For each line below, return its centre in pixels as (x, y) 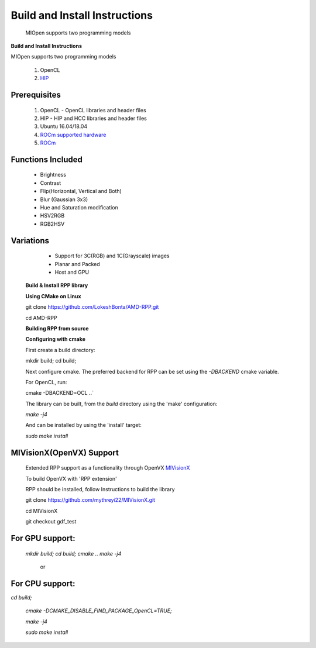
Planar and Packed (78, 264)
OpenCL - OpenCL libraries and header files (93, 110)
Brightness (53, 175)
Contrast (51, 183)
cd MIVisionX (42, 511)
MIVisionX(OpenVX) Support (65, 452)
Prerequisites (36, 94)
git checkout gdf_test (51, 522)
